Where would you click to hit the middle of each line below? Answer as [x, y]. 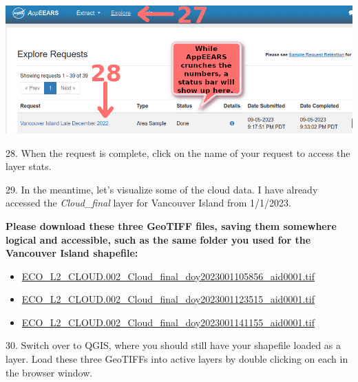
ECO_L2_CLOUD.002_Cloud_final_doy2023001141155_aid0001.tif [168, 322]
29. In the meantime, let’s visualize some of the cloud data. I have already [162, 189]
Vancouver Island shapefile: [72, 253]
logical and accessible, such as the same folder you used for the [158, 239]
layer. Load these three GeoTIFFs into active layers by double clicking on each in [177, 359]
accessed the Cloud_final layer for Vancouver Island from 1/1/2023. [148, 203]
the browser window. [49, 372]
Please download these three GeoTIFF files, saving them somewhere [171, 225]
